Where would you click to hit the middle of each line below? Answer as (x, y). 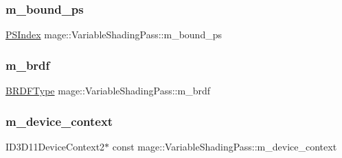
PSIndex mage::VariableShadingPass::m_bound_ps (114, 35)
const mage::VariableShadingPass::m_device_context (225, 146)
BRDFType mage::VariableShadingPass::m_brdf (108, 91)
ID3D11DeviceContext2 (55, 146)
